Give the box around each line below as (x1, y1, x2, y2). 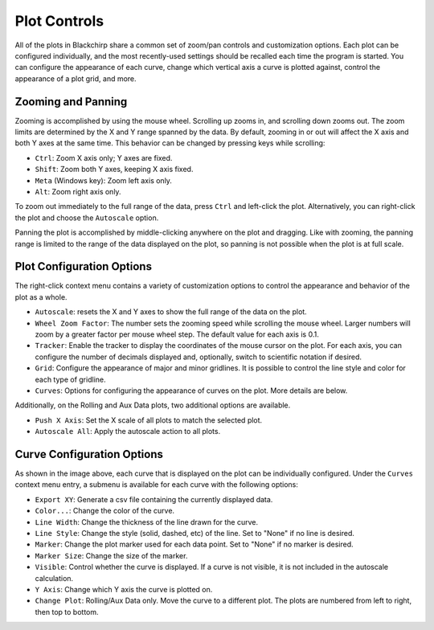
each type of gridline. (35, 374, 106, 384)
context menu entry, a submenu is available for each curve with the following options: (14, 480, 299, 489)
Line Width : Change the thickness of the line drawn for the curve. (35, 517, 259, 526)
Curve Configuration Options (14, 447, 164, 461)
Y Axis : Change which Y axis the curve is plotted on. (35, 584, 213, 594)
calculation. (35, 573, 74, 583)
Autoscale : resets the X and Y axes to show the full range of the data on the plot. (35, 307, 307, 317)
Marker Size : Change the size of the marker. (35, 550, 188, 560)
